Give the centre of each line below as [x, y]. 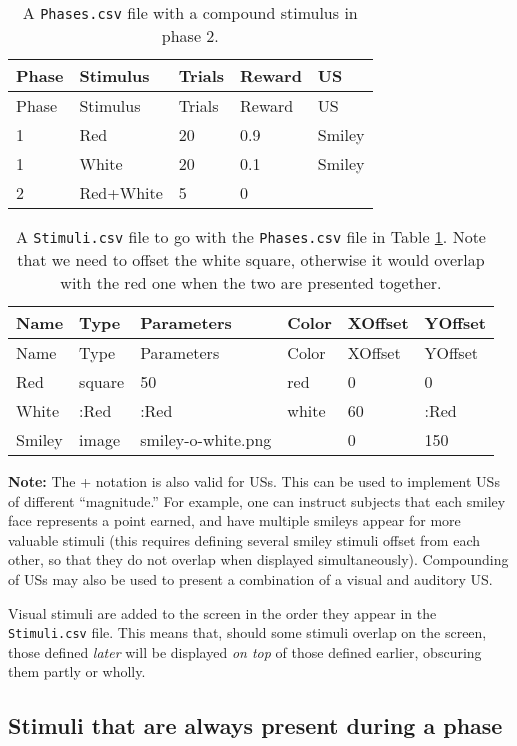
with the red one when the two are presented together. [251, 282]
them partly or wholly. [77, 671]
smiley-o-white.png [206, 439]
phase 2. [190, 35]
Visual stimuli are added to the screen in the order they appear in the [222, 612]
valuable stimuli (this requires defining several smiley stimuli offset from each [244, 539]
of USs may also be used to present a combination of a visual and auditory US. [250, 578]
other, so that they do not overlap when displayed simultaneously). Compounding [258, 559]
